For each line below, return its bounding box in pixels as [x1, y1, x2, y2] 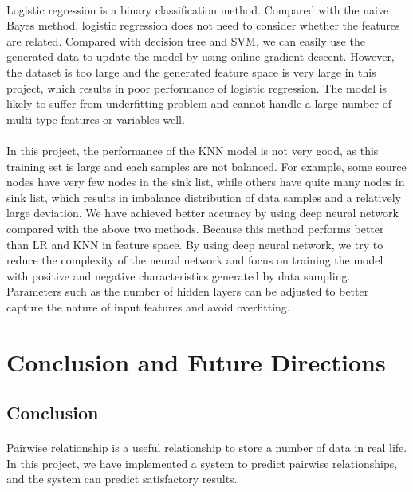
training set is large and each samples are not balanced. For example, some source [6, 157, 407, 174]
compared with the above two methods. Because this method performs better [6, 220, 384, 236]
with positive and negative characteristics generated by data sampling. [6, 267, 351, 284]
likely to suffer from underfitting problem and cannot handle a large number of [6, 95, 391, 112]
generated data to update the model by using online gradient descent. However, [6, 48, 395, 65]
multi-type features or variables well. [6, 110, 185, 127]
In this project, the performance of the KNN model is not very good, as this [6, 141, 379, 158]
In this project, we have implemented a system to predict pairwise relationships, [6, 454, 398, 471]
